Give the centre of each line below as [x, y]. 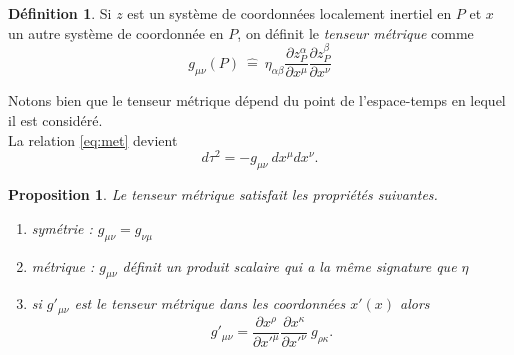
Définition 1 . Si [60, 13]
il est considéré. [55, 120]
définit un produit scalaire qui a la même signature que [289, 265]
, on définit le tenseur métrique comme [355, 32]
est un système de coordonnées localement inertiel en [289, 13]
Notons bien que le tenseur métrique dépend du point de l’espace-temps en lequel [257, 100]
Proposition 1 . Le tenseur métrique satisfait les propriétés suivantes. [223, 194]
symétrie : [62, 227]
